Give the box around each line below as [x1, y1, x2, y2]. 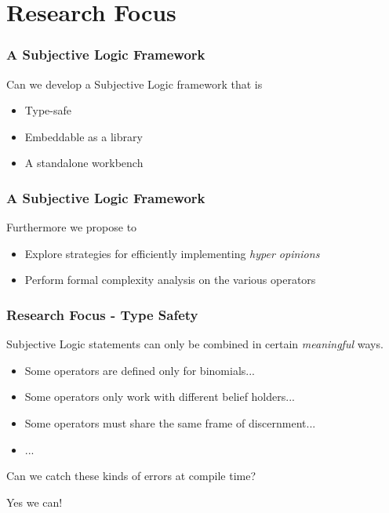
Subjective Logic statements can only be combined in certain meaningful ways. [6, 336, 384, 352]
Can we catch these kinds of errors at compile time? [6, 468, 256, 484]
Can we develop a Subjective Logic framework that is [6, 75, 263, 92]
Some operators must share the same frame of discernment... [24, 414, 316, 431]
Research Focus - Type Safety [6, 304, 198, 324]
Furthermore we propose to [6, 219, 137, 235]
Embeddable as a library [24, 128, 143, 144]
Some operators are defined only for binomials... [24, 362, 255, 378]
